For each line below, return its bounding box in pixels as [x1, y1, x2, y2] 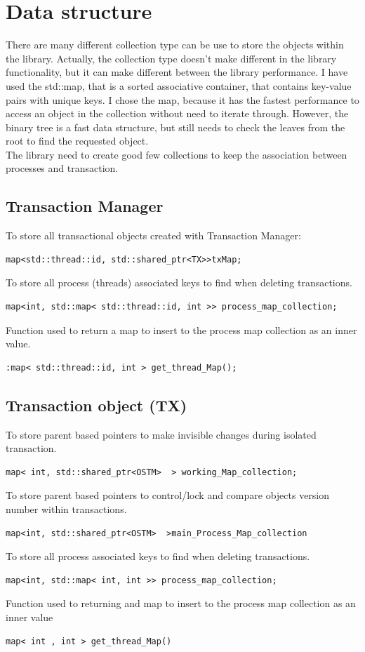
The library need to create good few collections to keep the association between [6, 147, 347, 161]
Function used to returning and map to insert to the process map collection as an [6, 596, 356, 611]
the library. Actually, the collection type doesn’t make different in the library [6, 51, 337, 65]
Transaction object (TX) [6, 394, 187, 415]
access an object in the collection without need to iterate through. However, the [6, 106, 349, 121]
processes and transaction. [6, 161, 119, 175]
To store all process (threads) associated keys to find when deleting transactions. [6, 275, 352, 290]
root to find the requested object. [6, 133, 149, 148]
